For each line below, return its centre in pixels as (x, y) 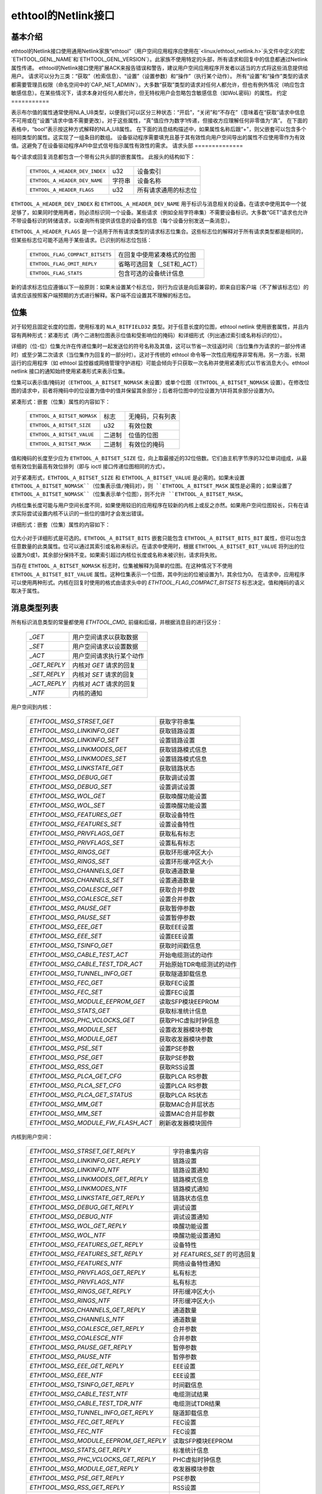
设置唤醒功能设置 (183, 806)
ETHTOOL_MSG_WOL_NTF (68, 1235)
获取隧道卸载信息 (183, 974)
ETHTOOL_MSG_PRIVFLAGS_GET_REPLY (87, 1273)
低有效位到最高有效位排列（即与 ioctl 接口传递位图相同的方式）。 (89, 467)
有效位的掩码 (146, 444)
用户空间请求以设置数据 (105, 647)
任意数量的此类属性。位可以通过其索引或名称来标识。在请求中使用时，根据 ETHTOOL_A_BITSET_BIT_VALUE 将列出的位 (158, 546)
